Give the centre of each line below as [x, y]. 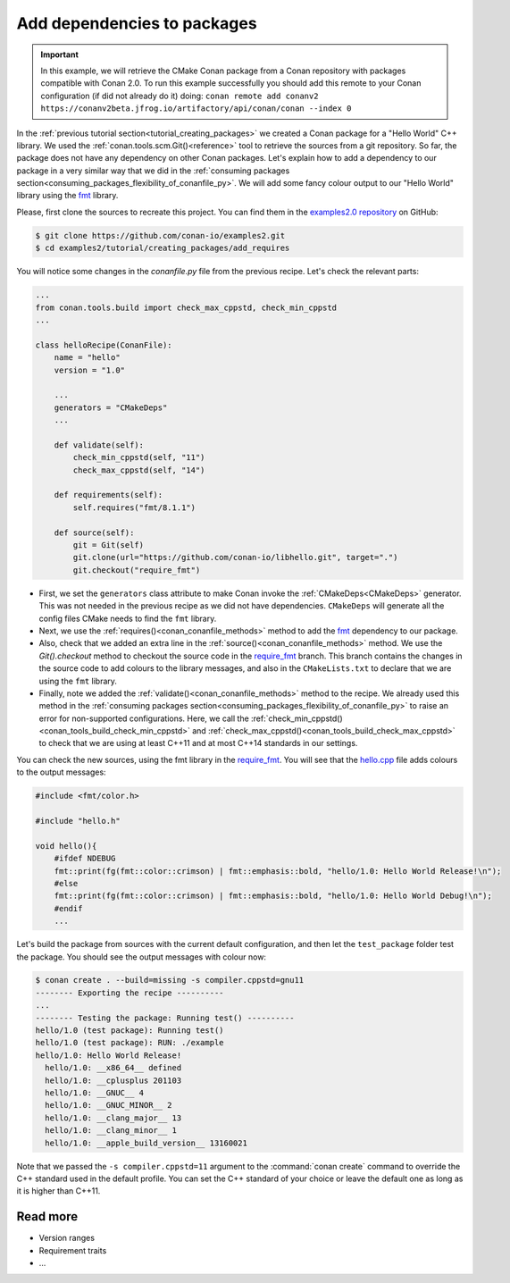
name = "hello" [87, 358]
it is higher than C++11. [59, 1191]
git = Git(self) [109, 545]
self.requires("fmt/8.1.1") [134, 507]
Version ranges [67, 1238]
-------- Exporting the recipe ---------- [130, 993]
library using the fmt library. [67, 196]
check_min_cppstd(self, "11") [139, 457]
